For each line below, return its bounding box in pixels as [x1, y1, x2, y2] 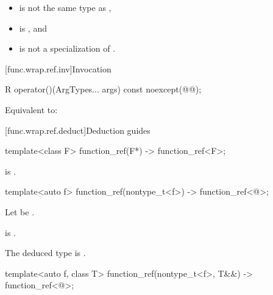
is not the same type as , [19, 1, 112, 13]
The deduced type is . [5, 246, 86, 259]
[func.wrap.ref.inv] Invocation [5, 62, 112, 75]
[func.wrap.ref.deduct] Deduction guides [5, 123, 151, 136]
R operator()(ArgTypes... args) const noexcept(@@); [5, 83, 202, 95]
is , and [19, 21, 47, 34]
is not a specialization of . [19, 42, 116, 55]
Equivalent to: [5, 103, 58, 116]
